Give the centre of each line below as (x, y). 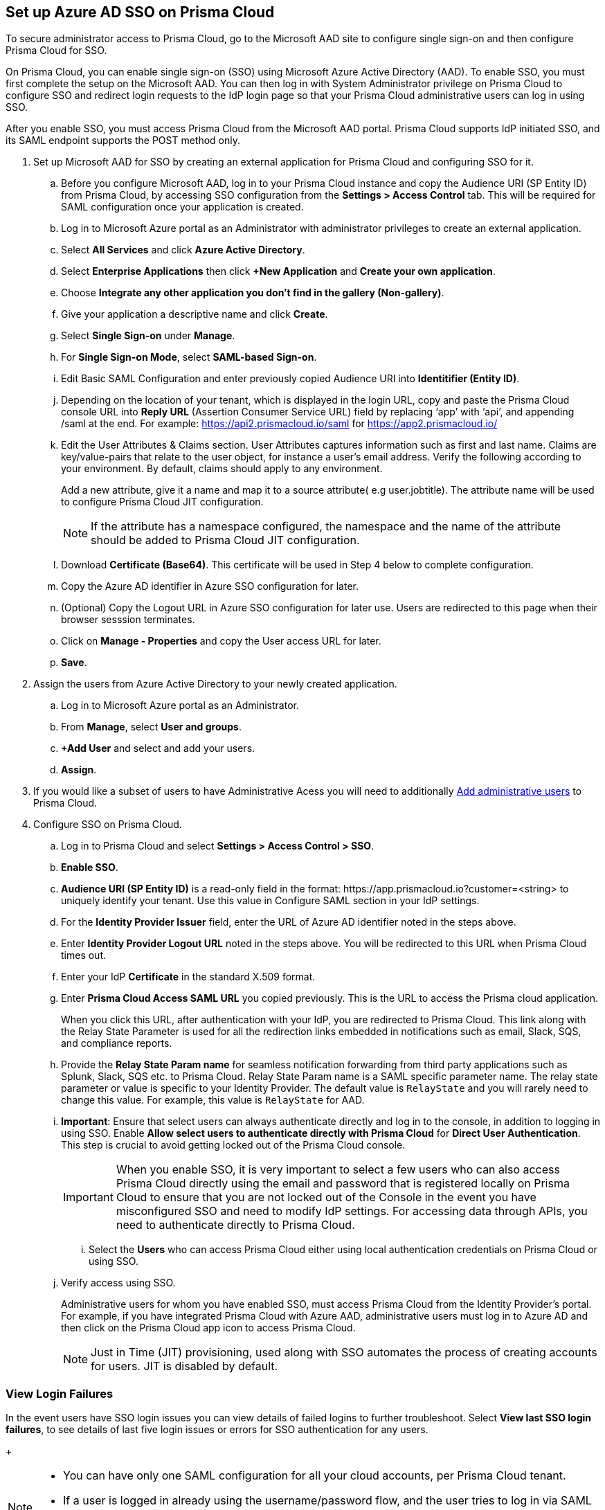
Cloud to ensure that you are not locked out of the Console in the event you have (326, 1197)
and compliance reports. (117, 1043)
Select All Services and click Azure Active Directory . (183, 250)
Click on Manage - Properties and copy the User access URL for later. (221, 641)
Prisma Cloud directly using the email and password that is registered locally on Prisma (343, 1184)
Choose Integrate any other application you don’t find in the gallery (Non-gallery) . (253, 293)
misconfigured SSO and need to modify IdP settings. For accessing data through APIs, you (352, 1211)
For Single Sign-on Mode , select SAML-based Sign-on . (189, 357)
